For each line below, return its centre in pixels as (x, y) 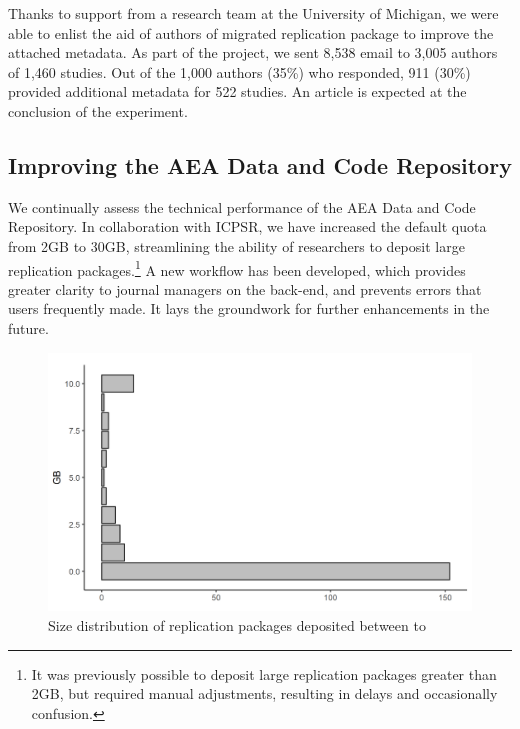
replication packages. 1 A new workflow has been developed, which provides (237, 268)
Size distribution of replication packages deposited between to (237, 624)
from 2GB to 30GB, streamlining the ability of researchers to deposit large (236, 245)
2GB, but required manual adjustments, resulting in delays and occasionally (264, 693)
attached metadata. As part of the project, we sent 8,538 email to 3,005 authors (253, 52)
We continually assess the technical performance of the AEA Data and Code (242, 206)
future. (28, 327)
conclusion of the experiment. (98, 110)
